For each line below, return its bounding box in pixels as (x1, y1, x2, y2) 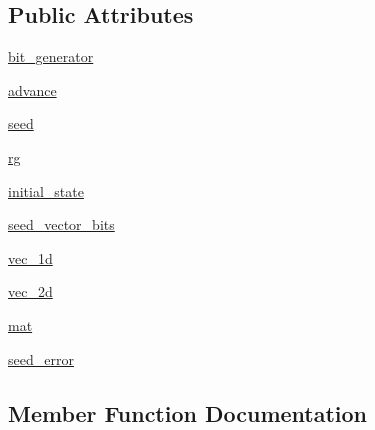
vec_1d (8, 247, 53, 268)
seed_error (8, 348, 74, 369)
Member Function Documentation (8, 397, 368, 428)
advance (8, 79, 57, 100)
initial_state (8, 180, 84, 201)
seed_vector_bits (8, 214, 115, 235)
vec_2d (8, 281, 53, 302)
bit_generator (8, 46, 94, 67)
